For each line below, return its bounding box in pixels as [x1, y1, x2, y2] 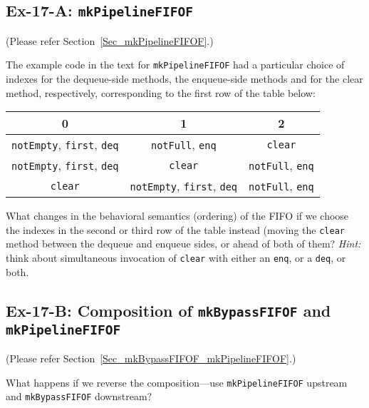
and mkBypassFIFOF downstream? [6, 389, 152, 404]
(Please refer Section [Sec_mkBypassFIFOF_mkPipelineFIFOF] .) [6, 351, 296, 366]
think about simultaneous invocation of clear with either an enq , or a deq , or [6, 250, 346, 265]
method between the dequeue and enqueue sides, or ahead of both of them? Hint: [6, 236, 361, 251]
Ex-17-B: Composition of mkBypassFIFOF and [6, 299, 331, 321]
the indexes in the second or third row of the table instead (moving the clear [6, 222, 345, 237]
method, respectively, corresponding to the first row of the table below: [6, 85, 316, 100]
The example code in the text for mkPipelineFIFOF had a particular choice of [6, 57, 345, 72]
